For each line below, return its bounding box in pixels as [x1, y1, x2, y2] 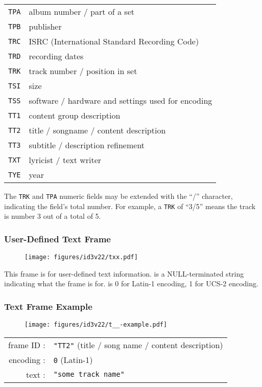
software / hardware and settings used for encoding [29, 95, 212, 106]
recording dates [29, 50, 84, 62]
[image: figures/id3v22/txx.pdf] [25, 254, 138, 261]
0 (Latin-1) [53, 353, 93, 366]
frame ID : [8, 338, 45, 351]
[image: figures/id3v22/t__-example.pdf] [25, 321, 168, 329]
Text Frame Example [4, 300, 92, 312]
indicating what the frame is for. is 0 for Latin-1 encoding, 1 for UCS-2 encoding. [4, 278, 258, 289]
